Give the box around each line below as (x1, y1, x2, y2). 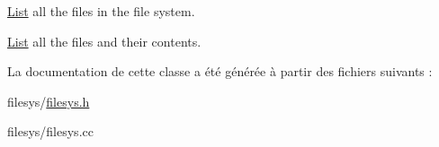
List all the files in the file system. (7, 2, 195, 20)
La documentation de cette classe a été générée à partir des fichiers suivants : (7, 62, 433, 81)
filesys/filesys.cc (7, 122, 94, 141)
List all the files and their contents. (7, 31, 202, 50)
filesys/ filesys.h (7, 91, 90, 110)
